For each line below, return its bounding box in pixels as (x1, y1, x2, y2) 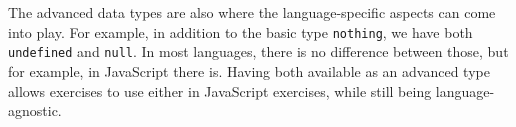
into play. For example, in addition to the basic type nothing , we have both (8, 21, 473, 42)
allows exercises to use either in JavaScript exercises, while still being (8, 80, 432, 101)
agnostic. (8, 100, 62, 121)
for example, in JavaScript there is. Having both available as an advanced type (8, 60, 490, 81)
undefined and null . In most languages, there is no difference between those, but (8, 41, 509, 62)
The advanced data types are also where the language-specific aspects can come (8, 2, 496, 22)
